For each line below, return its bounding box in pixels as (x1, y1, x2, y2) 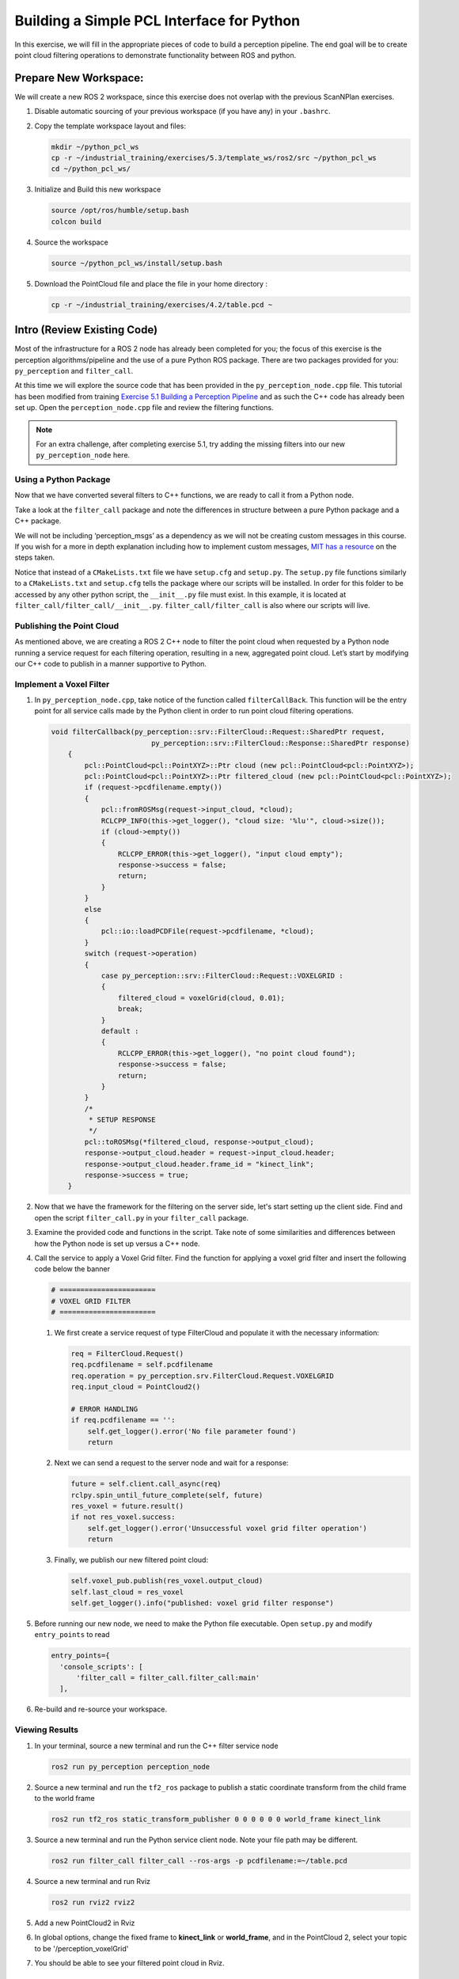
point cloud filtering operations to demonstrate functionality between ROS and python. (14, 50, 297, 59)
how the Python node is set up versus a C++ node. (34, 1239, 201, 1248)
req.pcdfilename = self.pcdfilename (70, 1360, 214, 1369)
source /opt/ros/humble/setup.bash (51, 206, 189, 215)
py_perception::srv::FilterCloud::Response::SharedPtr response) (150, 739, 411, 747)
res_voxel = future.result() (70, 1501, 184, 1510)
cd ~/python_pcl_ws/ (51, 165, 131, 173)
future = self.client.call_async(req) (70, 1480, 222, 1488)
